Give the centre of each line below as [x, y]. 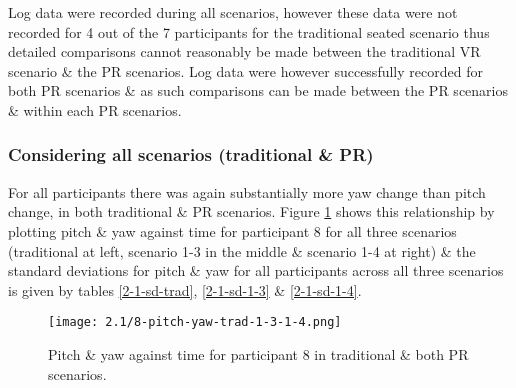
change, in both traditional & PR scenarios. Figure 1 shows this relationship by [251, 211]
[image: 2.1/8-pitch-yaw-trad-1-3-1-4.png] [195, 322]
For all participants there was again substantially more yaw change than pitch [247, 191]
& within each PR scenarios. [95, 109]
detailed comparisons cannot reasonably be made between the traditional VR [244, 51]
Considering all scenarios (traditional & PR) [191, 154]
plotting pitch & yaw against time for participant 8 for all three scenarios [232, 230]
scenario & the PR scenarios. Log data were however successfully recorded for [245, 70]
